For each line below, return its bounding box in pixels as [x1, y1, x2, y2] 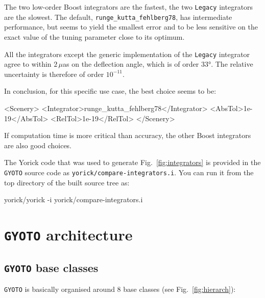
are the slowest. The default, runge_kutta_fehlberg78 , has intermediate [4, 11, 232, 22]
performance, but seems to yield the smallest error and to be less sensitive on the [4, 21, 258, 32]
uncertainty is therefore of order [4, 68, 104, 79]
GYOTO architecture [4, 224, 133, 245]
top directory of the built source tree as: [4, 177, 130, 187]
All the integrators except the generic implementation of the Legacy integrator [4, 48, 250, 59]
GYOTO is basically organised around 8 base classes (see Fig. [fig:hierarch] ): [4, 284, 236, 294]
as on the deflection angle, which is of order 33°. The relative [63, 59, 253, 69]
